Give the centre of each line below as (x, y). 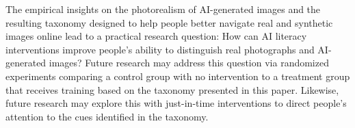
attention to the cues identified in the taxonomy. (107, 116)
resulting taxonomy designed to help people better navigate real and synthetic (169, 22)
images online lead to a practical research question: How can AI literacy (156, 36)
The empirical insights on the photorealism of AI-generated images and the (163, 9)
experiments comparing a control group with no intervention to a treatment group (178, 76)
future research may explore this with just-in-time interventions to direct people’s (176, 103)
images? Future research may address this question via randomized (189, 63)
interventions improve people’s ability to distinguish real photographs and (160, 49)
